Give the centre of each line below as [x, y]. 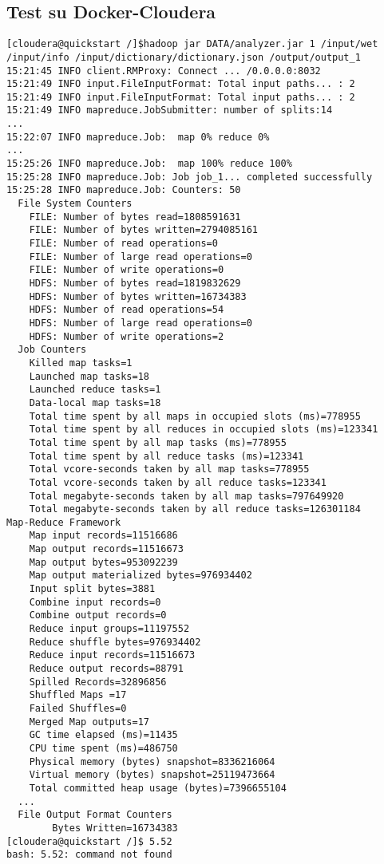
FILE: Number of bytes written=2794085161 [143, 230]
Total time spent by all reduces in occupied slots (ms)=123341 [204, 430]
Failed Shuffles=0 [78, 709]
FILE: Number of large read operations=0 [141, 256]
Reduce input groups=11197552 [109, 629]
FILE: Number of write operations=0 [127, 270]
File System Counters [75, 204]
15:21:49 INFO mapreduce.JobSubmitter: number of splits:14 [170, 110]
